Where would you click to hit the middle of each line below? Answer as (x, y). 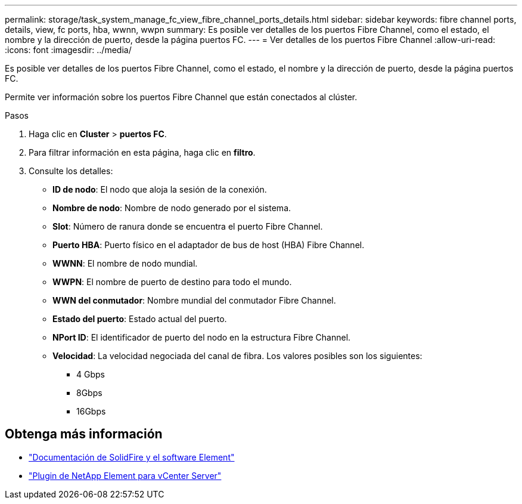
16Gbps (91, 411)
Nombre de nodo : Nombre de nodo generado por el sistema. (172, 208)
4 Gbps (91, 374)
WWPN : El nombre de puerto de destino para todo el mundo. (172, 282)
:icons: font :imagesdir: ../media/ (68, 50)
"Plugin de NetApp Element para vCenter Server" (125, 475)
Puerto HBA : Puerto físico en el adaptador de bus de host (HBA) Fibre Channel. (209, 245)
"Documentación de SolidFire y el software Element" (132, 457)
